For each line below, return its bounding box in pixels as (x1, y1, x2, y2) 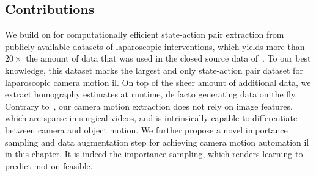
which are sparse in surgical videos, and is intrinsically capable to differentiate (5, 111, 298, 124)
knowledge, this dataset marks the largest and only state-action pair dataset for (5, 63, 303, 76)
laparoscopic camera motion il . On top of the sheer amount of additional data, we (5, 76, 311, 88)
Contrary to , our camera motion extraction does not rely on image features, (5, 99, 293, 112)
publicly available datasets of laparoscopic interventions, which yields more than (5, 40, 305, 52)
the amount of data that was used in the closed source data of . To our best (26, 52, 311, 65)
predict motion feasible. (5, 159, 93, 172)
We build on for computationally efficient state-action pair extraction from (5, 28, 284, 41)
